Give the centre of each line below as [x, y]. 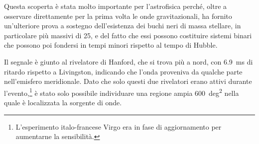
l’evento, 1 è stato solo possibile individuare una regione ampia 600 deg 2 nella [122, 92]
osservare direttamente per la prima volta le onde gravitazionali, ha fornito [118, 16]
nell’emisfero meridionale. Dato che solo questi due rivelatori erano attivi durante [128, 81]
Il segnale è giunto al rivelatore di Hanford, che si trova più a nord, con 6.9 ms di [129, 61]
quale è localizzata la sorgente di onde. [63, 102]
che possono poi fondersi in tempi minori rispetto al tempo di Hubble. [111, 45]
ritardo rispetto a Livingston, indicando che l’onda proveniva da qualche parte [123, 71]
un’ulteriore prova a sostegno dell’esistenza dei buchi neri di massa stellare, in [123, 26]
